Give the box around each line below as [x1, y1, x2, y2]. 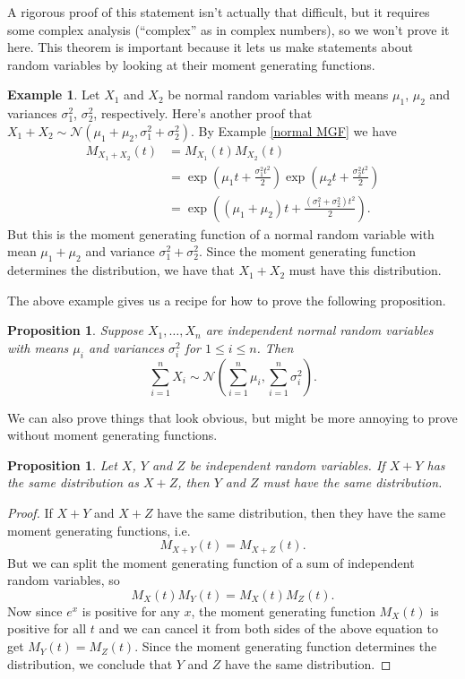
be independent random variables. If [189, 455, 385, 474]
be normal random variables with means [168, 85, 389, 104]
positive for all [7, 619, 87, 638]
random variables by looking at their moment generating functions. [7, 55, 375, 73]
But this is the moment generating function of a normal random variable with [7, 224, 435, 243]
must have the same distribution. [263, 473, 443, 492]
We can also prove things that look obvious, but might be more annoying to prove [7, 408, 458, 426]
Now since [7, 601, 63, 620]
